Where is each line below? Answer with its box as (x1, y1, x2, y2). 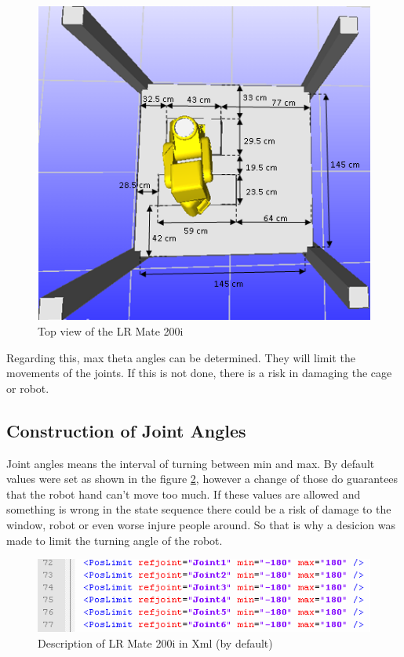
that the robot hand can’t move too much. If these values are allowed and (6, 485, 361, 502)
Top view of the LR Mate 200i (38, 323, 184, 339)
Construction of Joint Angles (6, 418, 246, 442)
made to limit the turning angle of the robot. (6, 532, 223, 548)
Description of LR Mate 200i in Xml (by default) (38, 634, 273, 651)
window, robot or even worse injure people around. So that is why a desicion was (6, 517, 395, 533)
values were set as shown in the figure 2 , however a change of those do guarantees (6, 470, 399, 487)
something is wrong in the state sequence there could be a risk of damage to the (6, 501, 391, 517)
